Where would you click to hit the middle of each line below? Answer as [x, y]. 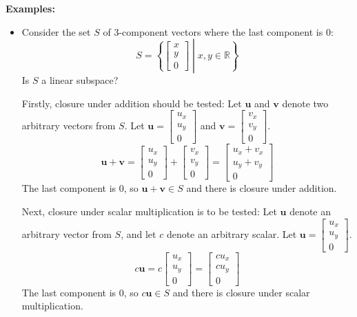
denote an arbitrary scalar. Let [232, 233]
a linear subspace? [80, 80]
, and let [139, 233]
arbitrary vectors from [69, 125]
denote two [305, 103]
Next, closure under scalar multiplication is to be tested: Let [149, 211]
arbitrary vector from [67, 233]
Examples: [30, 8]
